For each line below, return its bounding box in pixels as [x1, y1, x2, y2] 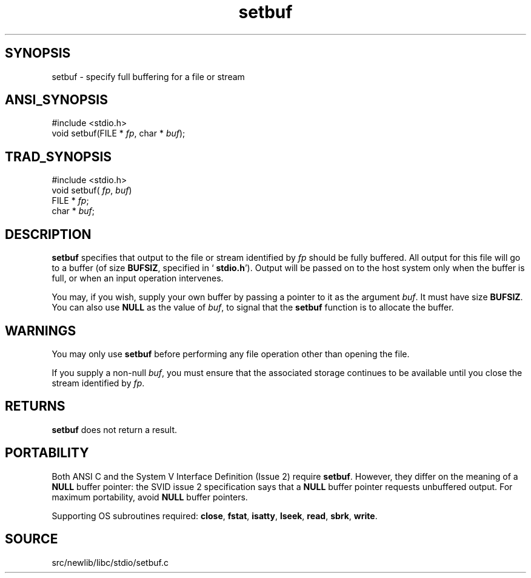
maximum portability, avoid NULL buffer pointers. [52, 491, 248, 502]
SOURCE [5, 531, 58, 547]
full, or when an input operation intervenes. [52, 273, 224, 284]
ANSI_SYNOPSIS [5, 92, 108, 108]
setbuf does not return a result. [52, 424, 178, 435]
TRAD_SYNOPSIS [5, 149, 112, 164]
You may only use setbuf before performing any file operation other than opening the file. [52, 348, 410, 359]
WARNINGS [5, 323, 76, 338]
